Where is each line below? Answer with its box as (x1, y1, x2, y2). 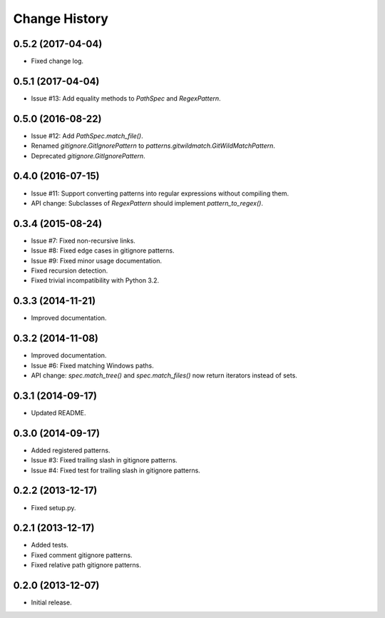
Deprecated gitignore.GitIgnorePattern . (31, 151, 145, 160)
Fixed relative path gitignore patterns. (31, 561, 142, 569)
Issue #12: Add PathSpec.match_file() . (31, 131, 144, 140)
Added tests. (31, 541, 69, 549)
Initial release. (31, 598, 72, 607)
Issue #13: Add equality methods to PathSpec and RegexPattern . (31, 93, 221, 103)
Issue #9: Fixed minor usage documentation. (31, 256, 162, 265)
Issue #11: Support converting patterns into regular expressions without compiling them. (31, 189, 289, 198)
